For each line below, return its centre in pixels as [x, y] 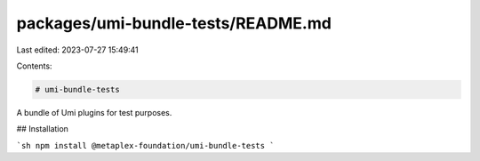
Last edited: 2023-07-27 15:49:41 [78, 50]
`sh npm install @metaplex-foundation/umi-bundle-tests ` [145, 145]
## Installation [42, 129]
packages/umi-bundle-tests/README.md [174, 23]
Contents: [34, 66]
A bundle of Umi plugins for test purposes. [94, 112]
